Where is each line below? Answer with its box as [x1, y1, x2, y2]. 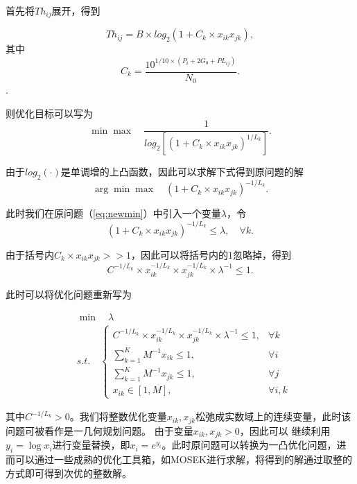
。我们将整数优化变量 [69, 409, 167, 424]
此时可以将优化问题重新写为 [6, 287, 132, 302]
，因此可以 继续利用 [239, 423, 331, 438]
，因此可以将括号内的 [131, 247, 229, 261]
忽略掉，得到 [233, 247, 292, 261]
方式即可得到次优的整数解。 [6, 465, 132, 480]
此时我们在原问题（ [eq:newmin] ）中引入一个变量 [6, 206, 221, 221]
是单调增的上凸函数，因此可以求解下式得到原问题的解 [60, 164, 304, 179]
